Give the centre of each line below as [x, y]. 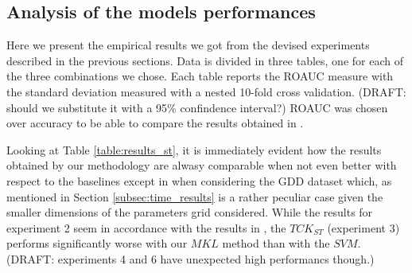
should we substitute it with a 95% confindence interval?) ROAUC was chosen [197, 107]
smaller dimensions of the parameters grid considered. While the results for [190, 212]
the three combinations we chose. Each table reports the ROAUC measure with [200, 76]
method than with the [276, 243]
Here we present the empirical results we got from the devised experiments [188, 45]
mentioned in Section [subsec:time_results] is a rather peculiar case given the [195, 196]
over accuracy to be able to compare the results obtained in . [155, 123]
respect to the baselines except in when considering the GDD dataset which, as [199, 180]
